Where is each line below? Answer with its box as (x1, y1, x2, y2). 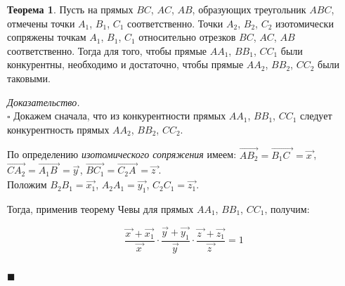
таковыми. (7, 70, 51, 85)
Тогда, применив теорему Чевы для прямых (7, 201, 194, 216)
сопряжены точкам (7, 30, 86, 44)
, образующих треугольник (192, 2, 306, 16)
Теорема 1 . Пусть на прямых (7, 2, 134, 16)
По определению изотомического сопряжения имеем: (7, 147, 237, 162)
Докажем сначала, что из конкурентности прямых (13, 108, 226, 123)
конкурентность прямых (7, 122, 110, 136)
